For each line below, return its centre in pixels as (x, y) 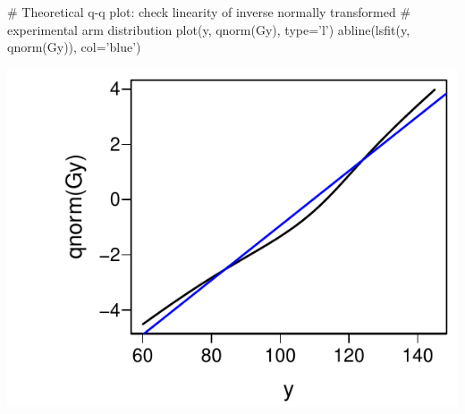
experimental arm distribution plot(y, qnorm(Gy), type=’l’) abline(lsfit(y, (209, 29)
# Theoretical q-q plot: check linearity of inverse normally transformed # (209, 12)
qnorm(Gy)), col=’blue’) (74, 47)
